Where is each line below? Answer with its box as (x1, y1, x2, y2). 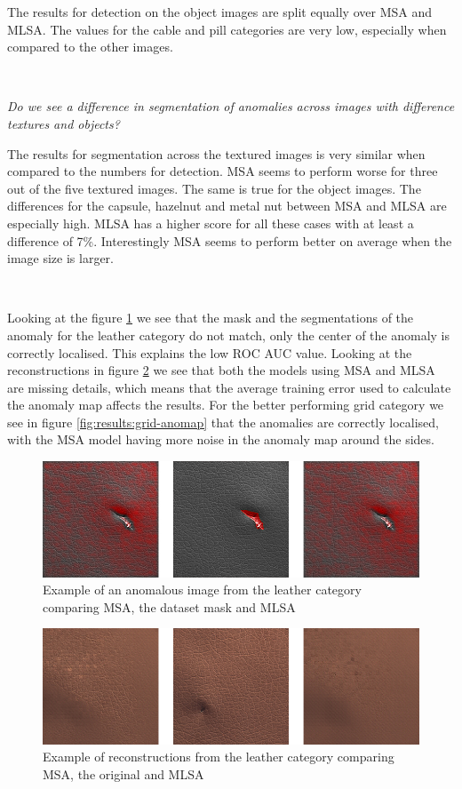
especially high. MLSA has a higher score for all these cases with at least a (7, 213, 414, 232)
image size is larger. (7, 249, 114, 267)
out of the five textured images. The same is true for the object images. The (7, 179, 421, 197)
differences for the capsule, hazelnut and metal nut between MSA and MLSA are (7, 196, 447, 215)
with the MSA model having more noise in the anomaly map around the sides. (7, 430, 434, 449)
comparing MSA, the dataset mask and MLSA (43, 597, 296, 616)
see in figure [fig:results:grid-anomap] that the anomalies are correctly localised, (7, 412, 439, 431)
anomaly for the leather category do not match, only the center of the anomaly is (7, 325, 450, 344)
